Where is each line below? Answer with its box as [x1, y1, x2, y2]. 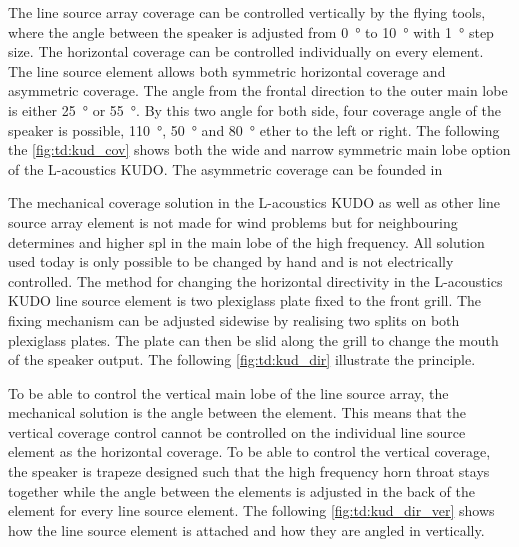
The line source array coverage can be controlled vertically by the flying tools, [8, 2, 486, 22]
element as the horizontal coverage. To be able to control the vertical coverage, [8, 441, 491, 462]
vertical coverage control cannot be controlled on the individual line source [8, 421, 466, 442]
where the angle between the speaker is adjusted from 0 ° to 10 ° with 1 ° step [8, 21, 494, 42]
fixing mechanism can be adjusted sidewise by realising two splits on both [8, 309, 460, 330]
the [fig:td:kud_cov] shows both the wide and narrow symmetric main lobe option [8, 139, 511, 160]
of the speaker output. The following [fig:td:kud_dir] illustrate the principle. [8, 349, 476, 370]
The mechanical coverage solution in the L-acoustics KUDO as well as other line [8, 192, 500, 213]
